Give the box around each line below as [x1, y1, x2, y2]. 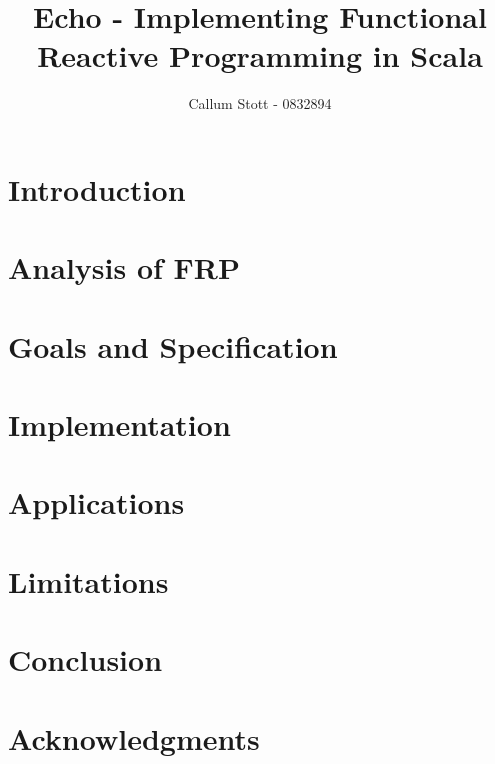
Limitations [8, 560, 169, 601]
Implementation [8, 404, 231, 445]
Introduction [8, 168, 186, 209]
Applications [8, 482, 185, 523]
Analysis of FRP [8, 247, 240, 288]
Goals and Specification [8, 325, 338, 366]
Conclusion [8, 639, 163, 680]
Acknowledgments [8, 717, 260, 758]
